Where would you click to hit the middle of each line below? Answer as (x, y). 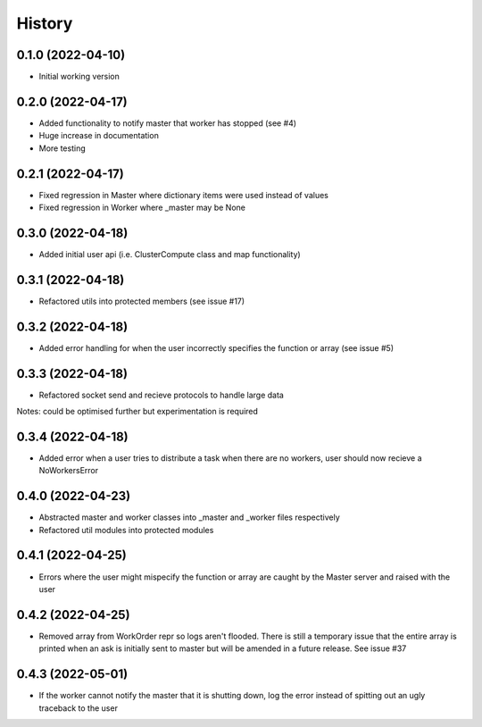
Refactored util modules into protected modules (126, 530)
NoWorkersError (68, 471)
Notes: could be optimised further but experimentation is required (137, 412)
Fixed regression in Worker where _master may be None (142, 208)
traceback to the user (78, 708)
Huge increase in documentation (99, 136)
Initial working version (79, 77)
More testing (62, 148)
